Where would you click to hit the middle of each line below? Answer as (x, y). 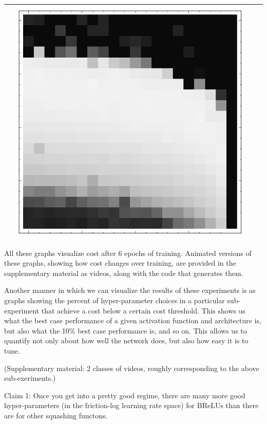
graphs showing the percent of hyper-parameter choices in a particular (115, 300)
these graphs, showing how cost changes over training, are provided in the (120, 263)
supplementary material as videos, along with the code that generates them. (124, 273)
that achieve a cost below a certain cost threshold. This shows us (143, 310)
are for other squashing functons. (56, 415)
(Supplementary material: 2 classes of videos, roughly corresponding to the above (132, 368)
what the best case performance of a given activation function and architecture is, (133, 320)
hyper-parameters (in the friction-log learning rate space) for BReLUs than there (131, 405)
